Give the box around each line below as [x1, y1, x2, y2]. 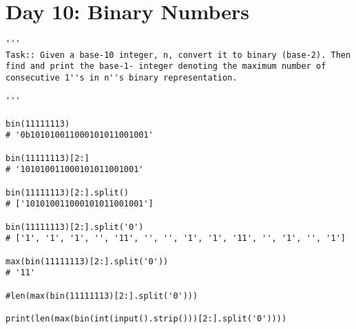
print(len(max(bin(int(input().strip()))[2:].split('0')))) [6, 313, 287, 323]
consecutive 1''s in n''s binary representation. [6, 73, 238, 83]
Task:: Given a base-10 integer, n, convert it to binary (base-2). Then [6, 50, 351, 60]
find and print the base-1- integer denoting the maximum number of [6, 61, 326, 72]
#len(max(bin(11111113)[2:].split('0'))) [6, 290, 198, 301]
